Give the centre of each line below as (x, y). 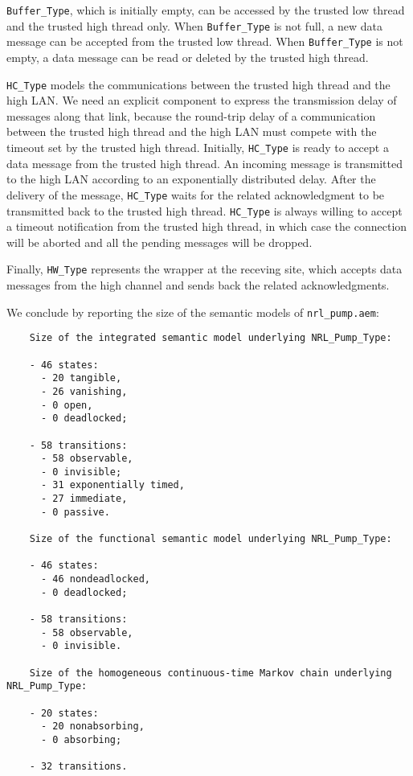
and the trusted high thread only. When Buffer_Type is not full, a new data (194, 25)
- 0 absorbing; (81, 739)
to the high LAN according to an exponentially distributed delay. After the (191, 179)
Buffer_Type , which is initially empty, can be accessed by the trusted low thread (206, 10)
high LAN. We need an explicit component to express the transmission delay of (202, 100)
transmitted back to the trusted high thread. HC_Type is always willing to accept (204, 210)
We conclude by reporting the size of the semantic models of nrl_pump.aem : (193, 312)
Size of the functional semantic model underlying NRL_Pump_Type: (211, 539)
